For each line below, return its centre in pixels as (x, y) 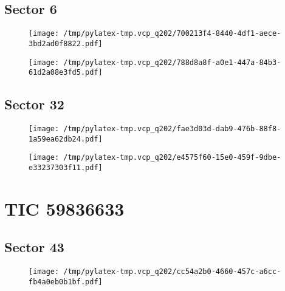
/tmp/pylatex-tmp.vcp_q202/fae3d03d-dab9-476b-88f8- (172, 129)
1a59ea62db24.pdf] (66, 139)
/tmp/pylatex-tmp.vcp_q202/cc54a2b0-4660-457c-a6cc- (172, 272)
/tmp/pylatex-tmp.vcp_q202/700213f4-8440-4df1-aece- (172, 34)
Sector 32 (34, 104)
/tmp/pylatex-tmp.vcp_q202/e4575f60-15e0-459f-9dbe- (172, 158)
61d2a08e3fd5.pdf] (66, 73)
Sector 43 (34, 247)
